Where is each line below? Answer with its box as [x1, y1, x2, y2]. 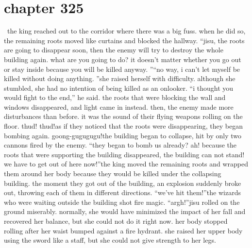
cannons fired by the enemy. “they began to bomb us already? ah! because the [4, 140, 237, 150]
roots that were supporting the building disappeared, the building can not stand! [4, 149, 245, 159]
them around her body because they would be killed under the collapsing [4, 168, 221, 179]
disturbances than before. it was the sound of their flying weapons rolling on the [4, 111, 243, 121]
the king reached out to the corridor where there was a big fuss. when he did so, [7, 26, 246, 36]
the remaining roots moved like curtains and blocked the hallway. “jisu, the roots [4, 35, 245, 45]
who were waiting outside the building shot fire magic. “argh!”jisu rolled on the [4, 197, 240, 207]
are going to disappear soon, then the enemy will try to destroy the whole [4, 45, 223, 55]
